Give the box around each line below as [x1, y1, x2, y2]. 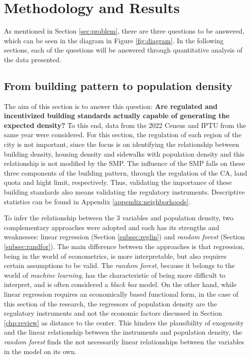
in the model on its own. [4, 346, 77, 356]
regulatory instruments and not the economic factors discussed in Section [4, 308, 222, 318]
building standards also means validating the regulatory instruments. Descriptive [4, 187, 245, 197]
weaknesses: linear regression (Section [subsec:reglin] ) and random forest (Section [4, 232, 245, 242]
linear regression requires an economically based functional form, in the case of [4, 288, 238, 299]
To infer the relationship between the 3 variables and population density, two [4, 213, 233, 223]
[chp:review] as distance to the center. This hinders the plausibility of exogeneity [4, 317, 244, 327]
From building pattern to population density [4, 78, 233, 93]
